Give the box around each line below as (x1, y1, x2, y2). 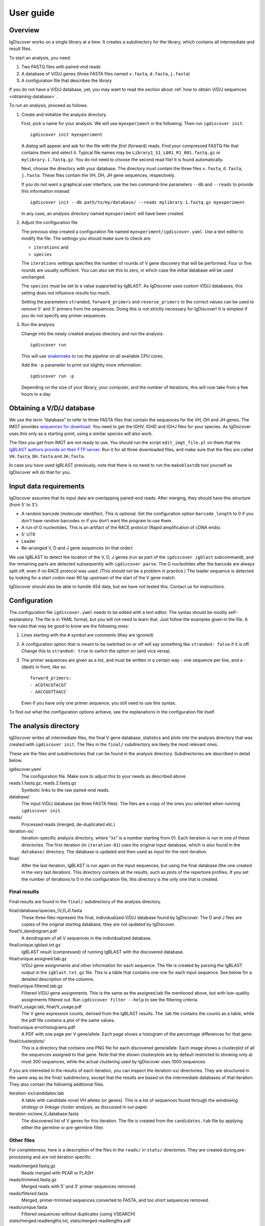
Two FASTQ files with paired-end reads (21, 64, 101, 70)
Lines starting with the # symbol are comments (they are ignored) (21, 632, 154, 638)
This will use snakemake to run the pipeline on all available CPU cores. (21, 353, 164, 359)
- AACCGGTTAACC (30, 689, 67, 695)
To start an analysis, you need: (9, 54, 71, 61)
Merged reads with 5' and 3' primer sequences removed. (21, 1183, 137, 1189)
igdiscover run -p (30, 373, 75, 379)
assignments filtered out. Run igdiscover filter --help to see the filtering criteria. (21, 997, 199, 1003)
